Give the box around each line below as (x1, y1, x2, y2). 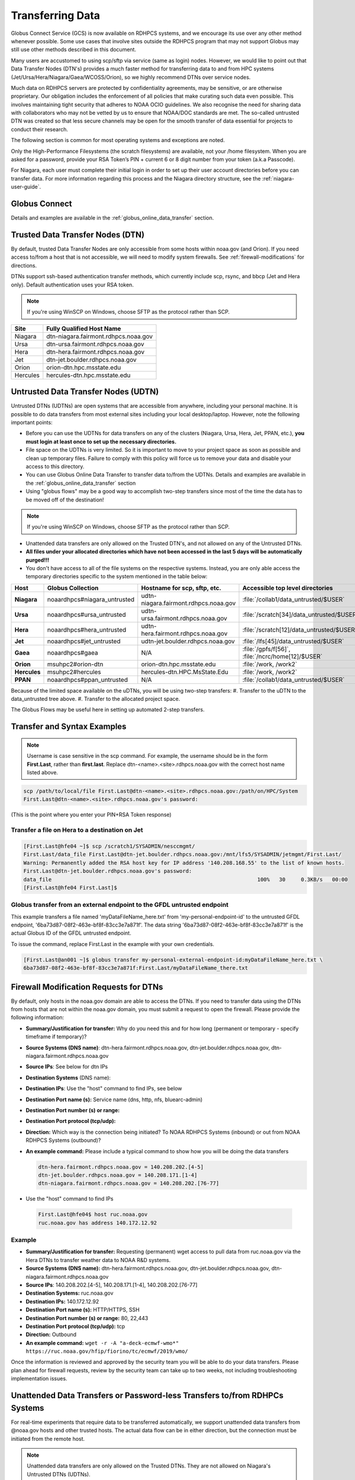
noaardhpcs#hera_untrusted (47, 625, 127, 633)
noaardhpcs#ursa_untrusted (47, 610, 127, 619)
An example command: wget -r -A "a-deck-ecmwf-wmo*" (25, 1339, 179, 1346)
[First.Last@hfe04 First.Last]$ (23, 884, 118, 891)
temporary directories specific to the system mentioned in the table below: (25, 573, 208, 580)
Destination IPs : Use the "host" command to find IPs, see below (25, 1085, 183, 1092)
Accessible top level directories (242, 584, 333, 592)
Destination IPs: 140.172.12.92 (25, 1298, 99, 1305)
